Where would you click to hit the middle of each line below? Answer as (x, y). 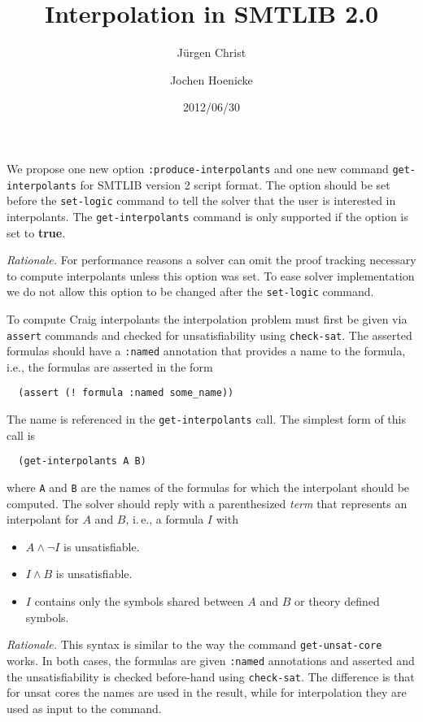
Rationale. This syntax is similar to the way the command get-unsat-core (194, 644)
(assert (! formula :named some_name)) (126, 393)
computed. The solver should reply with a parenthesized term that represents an (207, 503)
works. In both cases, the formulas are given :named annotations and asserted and (211, 660)
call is (21, 435)
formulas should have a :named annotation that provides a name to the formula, (206, 351)
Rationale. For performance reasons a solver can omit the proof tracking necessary (211, 260)
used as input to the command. (84, 708)
